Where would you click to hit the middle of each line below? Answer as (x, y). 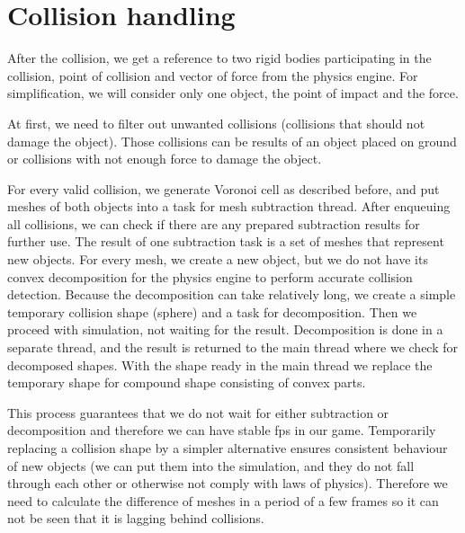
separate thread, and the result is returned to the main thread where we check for (233, 347)
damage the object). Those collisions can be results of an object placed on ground (232, 141)
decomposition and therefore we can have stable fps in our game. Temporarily (222, 430)
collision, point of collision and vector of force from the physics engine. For (213, 75)
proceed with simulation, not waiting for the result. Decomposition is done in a (225, 329)
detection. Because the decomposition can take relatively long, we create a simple (232, 294)
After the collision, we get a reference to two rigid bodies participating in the (219, 58)
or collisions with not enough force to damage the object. (165, 159)
